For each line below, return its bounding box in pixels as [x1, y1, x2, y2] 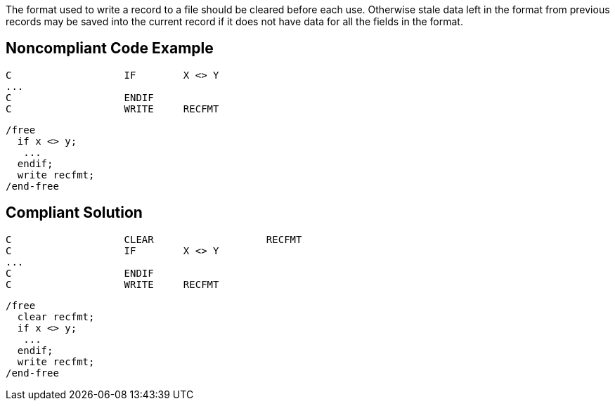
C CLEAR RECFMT [6, 233, 302, 245]
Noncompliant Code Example [6, 39, 214, 58]
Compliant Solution [6, 204, 143, 222]
